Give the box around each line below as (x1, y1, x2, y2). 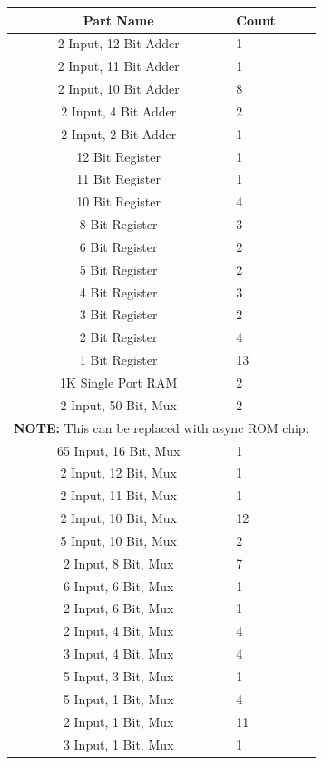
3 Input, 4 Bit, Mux (63, 644, 174, 663)
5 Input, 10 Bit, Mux (60, 530, 177, 549)
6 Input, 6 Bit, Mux (63, 576, 174, 595)
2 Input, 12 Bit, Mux (60, 463, 177, 482)
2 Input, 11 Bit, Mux (60, 486, 177, 505)
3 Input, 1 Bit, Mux (63, 734, 174, 753)
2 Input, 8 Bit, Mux (63, 553, 174, 572)
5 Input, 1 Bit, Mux (63, 689, 174, 708)
